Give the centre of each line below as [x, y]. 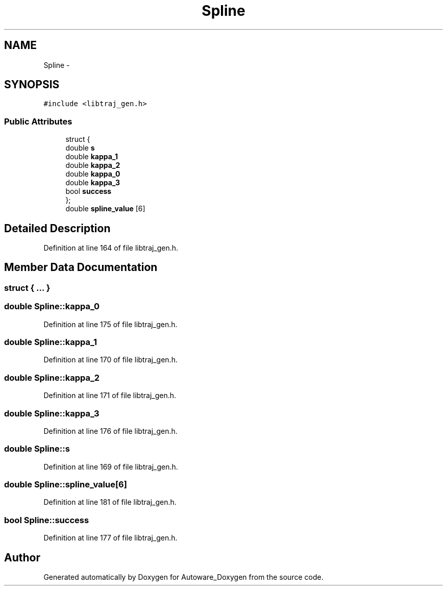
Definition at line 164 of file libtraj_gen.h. [111, 248]
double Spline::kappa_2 [52, 377]
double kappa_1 [92, 157]
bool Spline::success [47, 520]
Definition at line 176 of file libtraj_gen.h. [110, 431]
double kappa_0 [93, 174]
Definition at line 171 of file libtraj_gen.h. [110, 396]
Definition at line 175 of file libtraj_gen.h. [110, 324]
